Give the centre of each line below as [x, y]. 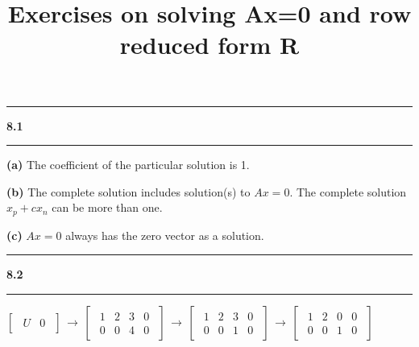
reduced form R [209, 45]
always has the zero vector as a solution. [165, 235]
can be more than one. [107, 207]
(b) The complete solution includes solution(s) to [129, 191]
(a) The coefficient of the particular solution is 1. [128, 165]
